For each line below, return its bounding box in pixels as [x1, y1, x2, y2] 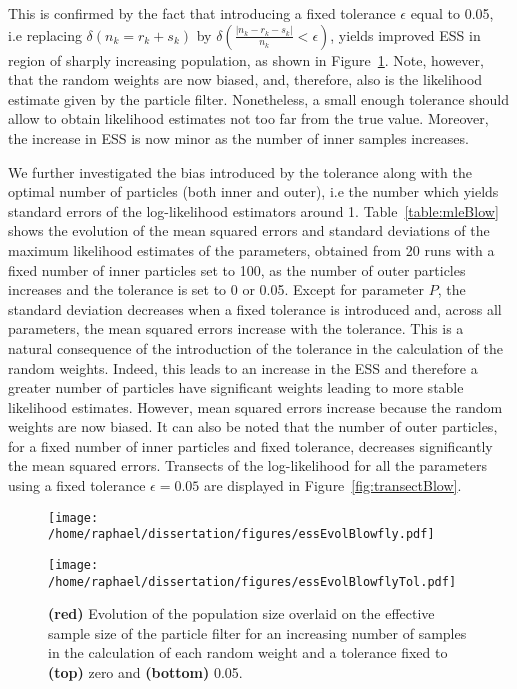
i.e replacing [8, 24, 82, 45]
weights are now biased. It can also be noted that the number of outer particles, [8, 416, 498, 437]
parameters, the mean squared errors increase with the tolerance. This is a [8, 318, 464, 339]
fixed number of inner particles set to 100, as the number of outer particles [8, 259, 466, 280]
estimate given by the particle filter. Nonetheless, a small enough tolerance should [8, 88, 509, 109]
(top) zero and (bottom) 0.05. [48, 662, 243, 683]
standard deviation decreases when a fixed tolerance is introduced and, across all [8, 298, 502, 319]
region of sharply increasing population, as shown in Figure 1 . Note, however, [8, 49, 484, 70]
